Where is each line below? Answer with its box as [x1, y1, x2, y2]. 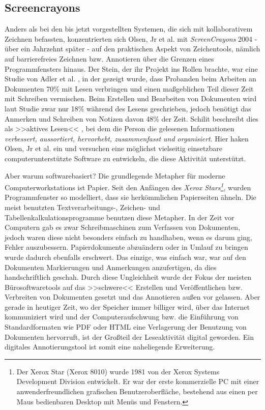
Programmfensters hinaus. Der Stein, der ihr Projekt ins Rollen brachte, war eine [5, 63, 258, 74]
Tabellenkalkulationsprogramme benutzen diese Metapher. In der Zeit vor [5, 212, 234, 222]
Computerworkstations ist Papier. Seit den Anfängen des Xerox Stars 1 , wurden [5, 181, 251, 192]
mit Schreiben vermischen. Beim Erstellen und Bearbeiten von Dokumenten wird [5, 93, 257, 104]
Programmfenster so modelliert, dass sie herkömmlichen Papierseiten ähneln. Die [5, 192, 256, 202]
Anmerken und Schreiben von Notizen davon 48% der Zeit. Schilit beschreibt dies [5, 113, 258, 124]
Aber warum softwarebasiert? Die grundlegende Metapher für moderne [5, 170, 225, 181]
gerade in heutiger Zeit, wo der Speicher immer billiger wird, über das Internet [5, 301, 250, 312]
